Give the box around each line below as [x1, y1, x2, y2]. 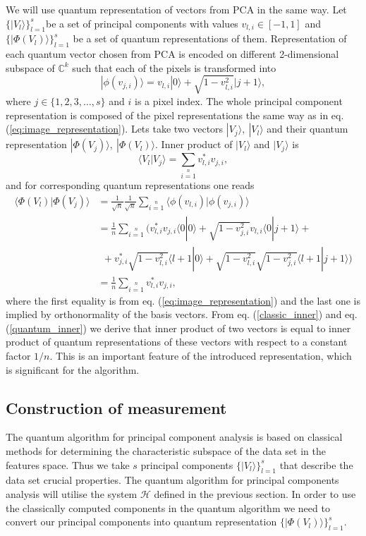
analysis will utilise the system [6, 486, 138, 501]
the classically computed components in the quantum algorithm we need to [6, 500, 330, 515]
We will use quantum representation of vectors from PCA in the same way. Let [6, 2, 347, 16]
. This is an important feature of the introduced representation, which [49, 348, 352, 363]
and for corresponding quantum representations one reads [6, 178, 255, 193]
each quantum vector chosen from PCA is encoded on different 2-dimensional [6, 47, 339, 61]
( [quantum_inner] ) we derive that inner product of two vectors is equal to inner [6, 320, 351, 335]
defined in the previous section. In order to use [154, 486, 356, 501]
